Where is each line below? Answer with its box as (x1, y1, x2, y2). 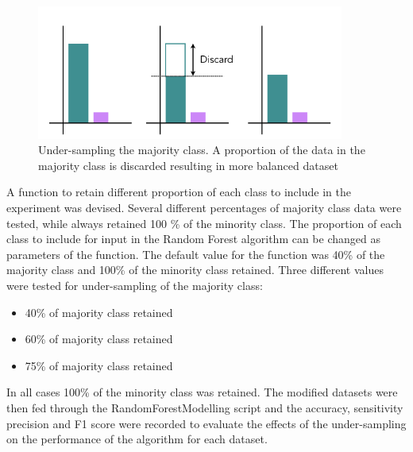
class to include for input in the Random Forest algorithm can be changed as (6, 230, 380, 247)
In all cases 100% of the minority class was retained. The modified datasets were (6, 384, 398, 400)
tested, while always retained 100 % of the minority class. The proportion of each (6, 214, 402, 231)
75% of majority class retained (25, 357, 173, 373)
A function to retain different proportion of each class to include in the (6, 184, 351, 200)
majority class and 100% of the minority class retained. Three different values (6, 261, 384, 278)
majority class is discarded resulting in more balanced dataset (38, 156, 338, 173)
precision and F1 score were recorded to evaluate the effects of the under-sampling (6, 415, 407, 431)
